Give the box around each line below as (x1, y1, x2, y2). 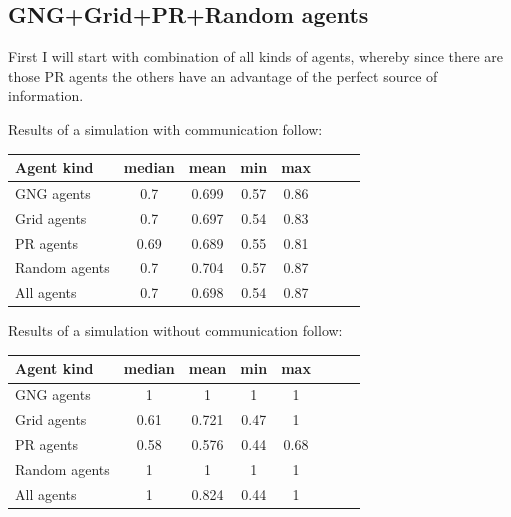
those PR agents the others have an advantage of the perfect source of (8, 65, 438, 86)
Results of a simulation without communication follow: (8, 320, 343, 341)
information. (8, 85, 84, 106)
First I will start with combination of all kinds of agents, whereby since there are (8, 46, 504, 67)
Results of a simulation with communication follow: (8, 118, 323, 139)
